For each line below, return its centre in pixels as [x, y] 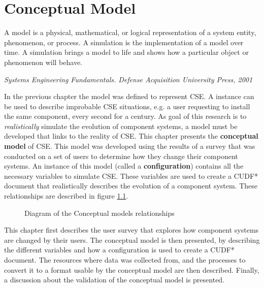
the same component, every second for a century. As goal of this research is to [125, 116]
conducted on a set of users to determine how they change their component [121, 156]
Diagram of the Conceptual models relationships [100, 213]
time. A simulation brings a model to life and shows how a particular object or [126, 52]
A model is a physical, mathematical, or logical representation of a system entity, [130, 32]
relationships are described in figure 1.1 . [66, 196]
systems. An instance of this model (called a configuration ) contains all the [124, 166]
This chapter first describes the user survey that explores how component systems [131, 230]
